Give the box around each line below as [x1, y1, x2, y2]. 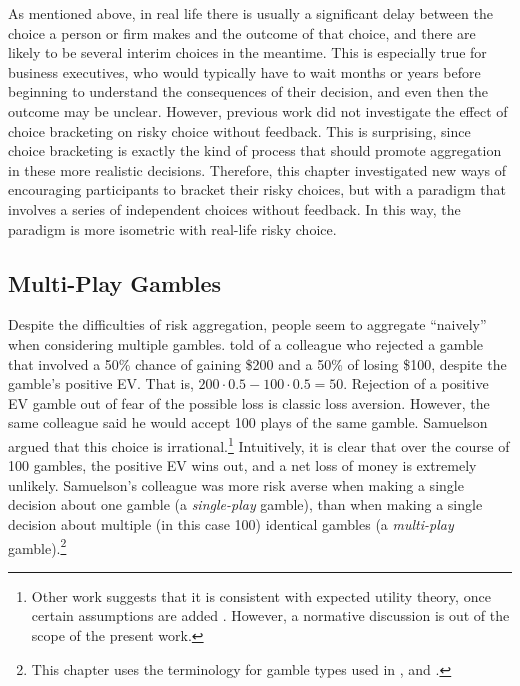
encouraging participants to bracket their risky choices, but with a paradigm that [8, 179, 506, 200]
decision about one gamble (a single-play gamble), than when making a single [8, 494, 483, 515]
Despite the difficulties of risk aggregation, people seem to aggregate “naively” [8, 314, 487, 335]
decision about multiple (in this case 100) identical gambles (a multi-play [8, 513, 454, 534]
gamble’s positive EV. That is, [8, 373, 194, 394]
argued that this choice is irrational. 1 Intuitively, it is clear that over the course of [8, 432, 510, 456]
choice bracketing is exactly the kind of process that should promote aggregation [8, 140, 502, 161]
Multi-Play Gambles [8, 267, 222, 298]
